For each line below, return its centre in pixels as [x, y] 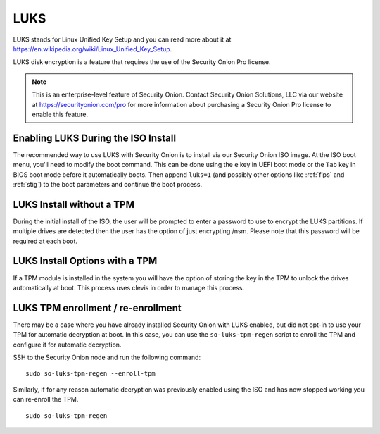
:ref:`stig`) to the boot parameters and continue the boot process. [108, 184]
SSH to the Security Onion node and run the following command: [107, 358]
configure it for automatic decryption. [67, 345]
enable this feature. [60, 114]
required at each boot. [45, 241]
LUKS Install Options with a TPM [85, 261]
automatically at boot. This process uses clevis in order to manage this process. [129, 287]
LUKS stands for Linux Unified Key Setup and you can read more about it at [122, 39]
